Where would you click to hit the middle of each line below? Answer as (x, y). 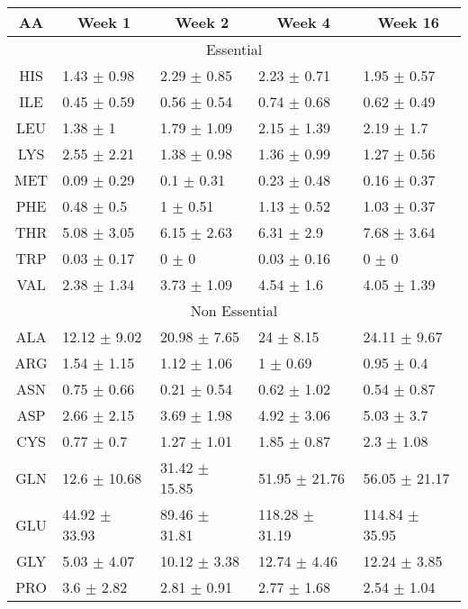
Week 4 (303, 22)
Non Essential (234, 310)
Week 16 (409, 22)
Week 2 (202, 22)
